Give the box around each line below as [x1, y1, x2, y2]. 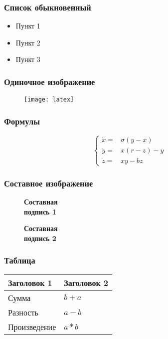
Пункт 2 [15, 37, 40, 47]
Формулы [4, 114, 40, 127]
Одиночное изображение [4, 75, 95, 87]
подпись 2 [24, 232, 56, 243]
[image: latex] [24, 96, 74, 103]
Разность [8, 306, 38, 318]
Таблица [4, 254, 35, 266]
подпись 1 [24, 206, 56, 216]
